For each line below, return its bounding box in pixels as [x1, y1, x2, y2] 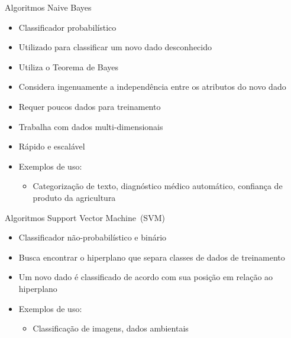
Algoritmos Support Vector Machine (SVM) [5, 211, 165, 223]
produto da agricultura [33, 191, 116, 203]
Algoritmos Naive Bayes [5, 1, 92, 13]
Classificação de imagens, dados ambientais [33, 322, 189, 334]
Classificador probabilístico [18, 21, 117, 33]
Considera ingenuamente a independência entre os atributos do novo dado [18, 80, 286, 93]
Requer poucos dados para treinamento [18, 100, 161, 112]
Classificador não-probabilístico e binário [18, 231, 167, 243]
